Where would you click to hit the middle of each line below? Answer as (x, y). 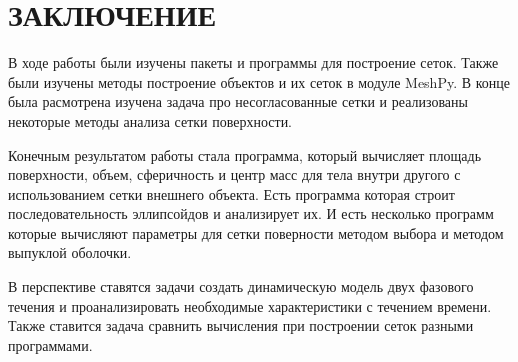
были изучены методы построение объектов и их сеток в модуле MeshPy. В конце (259, 81)
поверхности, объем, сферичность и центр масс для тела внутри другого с (234, 174)
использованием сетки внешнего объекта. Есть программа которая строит (231, 193)
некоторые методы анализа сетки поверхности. (150, 120)
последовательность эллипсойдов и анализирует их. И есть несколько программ (251, 213)
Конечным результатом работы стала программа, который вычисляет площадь (245, 154)
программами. (50, 344)
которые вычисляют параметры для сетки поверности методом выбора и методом (256, 232)
